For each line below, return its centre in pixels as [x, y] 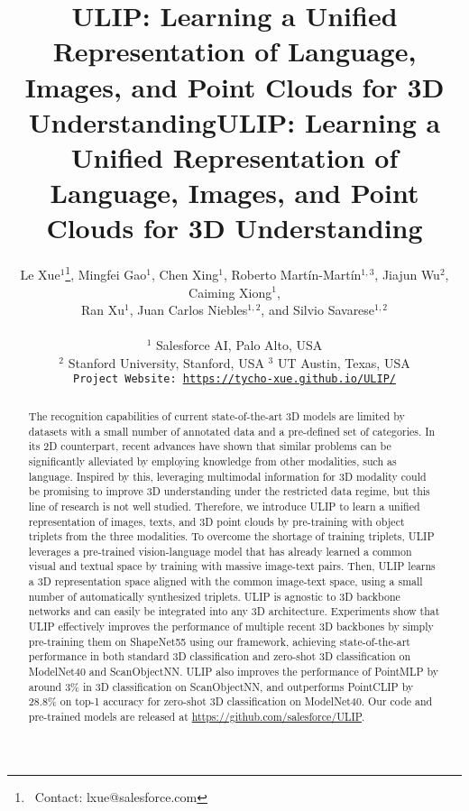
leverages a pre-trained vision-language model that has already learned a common [220, 551]
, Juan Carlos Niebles [189, 310]
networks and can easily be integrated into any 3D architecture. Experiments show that [234, 611]
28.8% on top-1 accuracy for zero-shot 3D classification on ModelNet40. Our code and [230, 701]
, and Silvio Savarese [318, 310]
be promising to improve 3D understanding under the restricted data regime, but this [229, 491]
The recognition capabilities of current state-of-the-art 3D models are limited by [216, 415]
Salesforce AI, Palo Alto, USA [239, 345]
